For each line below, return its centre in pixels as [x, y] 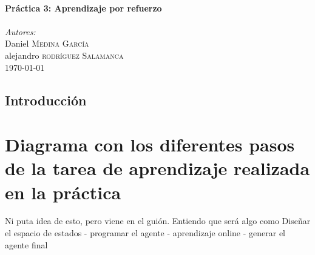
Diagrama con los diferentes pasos [150, 144]
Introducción [46, 100]
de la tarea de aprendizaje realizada [157, 168]
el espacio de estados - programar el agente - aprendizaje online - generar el [145, 233]
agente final [26, 244]
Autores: [20, 31]
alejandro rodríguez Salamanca [64, 55]
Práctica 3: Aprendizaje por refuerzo [83, 8]
